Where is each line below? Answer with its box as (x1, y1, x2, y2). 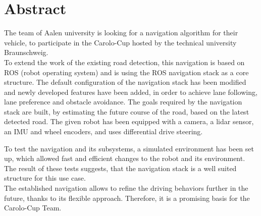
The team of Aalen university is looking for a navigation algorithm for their (4, 27, 238, 38)
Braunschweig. (4, 47, 48, 58)
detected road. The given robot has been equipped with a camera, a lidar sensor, (4, 116, 254, 127)
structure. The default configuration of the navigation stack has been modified (4, 77, 246, 87)
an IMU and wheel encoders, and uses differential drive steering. (4, 126, 203, 137)
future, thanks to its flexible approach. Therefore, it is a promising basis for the (4, 192, 250, 203)
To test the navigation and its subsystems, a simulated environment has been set (4, 143, 254, 153)
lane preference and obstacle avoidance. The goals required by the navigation (4, 96, 242, 107)
